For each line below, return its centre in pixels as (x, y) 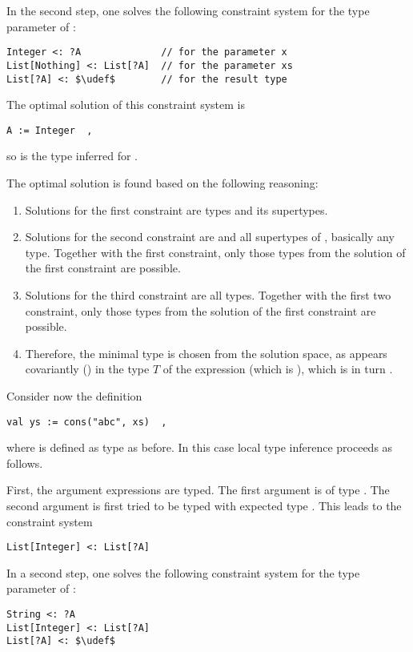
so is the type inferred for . (72, 156)
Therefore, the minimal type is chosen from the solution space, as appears (206, 353)
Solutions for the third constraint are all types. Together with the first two (208, 294)
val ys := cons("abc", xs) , (87, 422)
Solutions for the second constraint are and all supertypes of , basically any (210, 237)
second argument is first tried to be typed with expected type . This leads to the (204, 505)
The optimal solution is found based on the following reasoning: (162, 183)
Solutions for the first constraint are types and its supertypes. (176, 209)
